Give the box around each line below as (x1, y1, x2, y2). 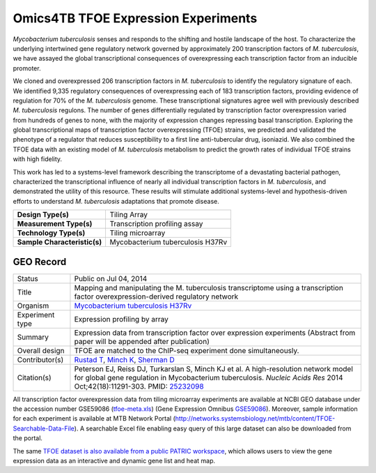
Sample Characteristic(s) (17, 237, 102, 247)
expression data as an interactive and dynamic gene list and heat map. (13, 457, 216, 465)
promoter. (13, 63, 41, 73)
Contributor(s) (17, 354, 64, 364)
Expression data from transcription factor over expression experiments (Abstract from (74, 328, 356, 338)
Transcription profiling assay (109, 219, 203, 229)
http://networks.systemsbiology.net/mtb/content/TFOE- (175, 414, 336, 423)
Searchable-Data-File (13, 424, 75, 433)
